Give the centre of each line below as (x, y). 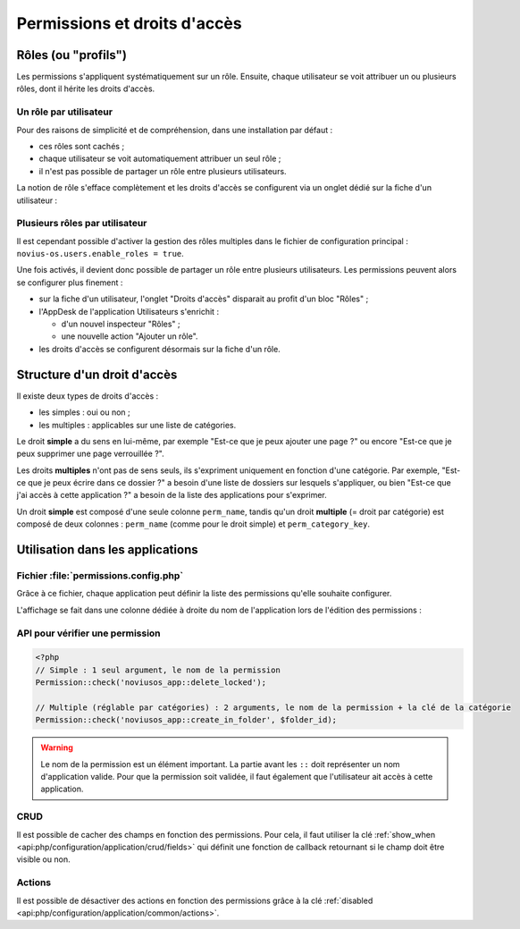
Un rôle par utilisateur (65, 112)
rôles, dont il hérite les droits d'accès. (86, 89)
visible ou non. (43, 859)
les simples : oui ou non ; (85, 412)
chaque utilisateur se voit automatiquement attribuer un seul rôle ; (160, 159)
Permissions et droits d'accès (129, 23)
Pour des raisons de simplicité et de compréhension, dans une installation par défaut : (175, 130)
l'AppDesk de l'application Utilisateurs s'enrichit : (129, 311)
